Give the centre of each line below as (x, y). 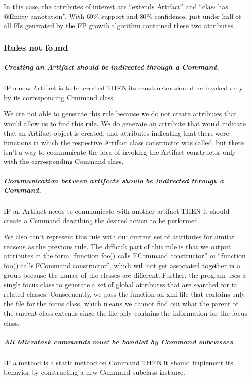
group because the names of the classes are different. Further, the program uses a (125, 275)
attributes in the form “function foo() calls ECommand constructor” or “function (125, 256)
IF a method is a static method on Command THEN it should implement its (118, 362)
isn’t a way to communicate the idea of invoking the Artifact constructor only (120, 152)
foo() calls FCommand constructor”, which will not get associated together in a (122, 265)
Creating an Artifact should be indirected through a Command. (112, 67)
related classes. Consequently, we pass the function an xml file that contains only (125, 294)
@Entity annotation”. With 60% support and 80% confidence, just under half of (123, 16)
